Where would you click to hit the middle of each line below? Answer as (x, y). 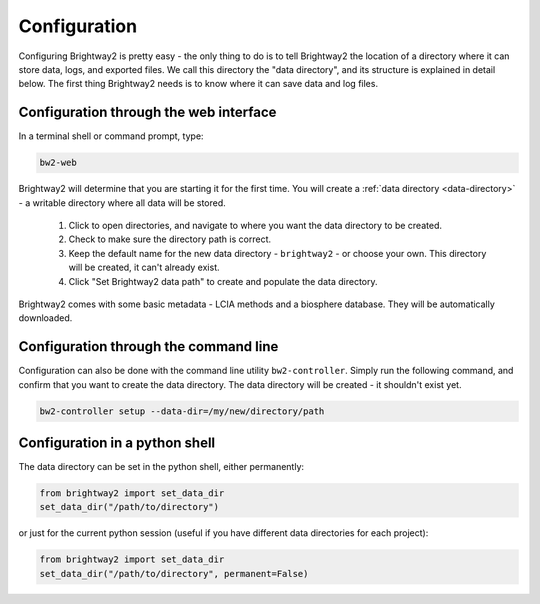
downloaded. (45, 318)
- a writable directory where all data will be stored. (122, 202)
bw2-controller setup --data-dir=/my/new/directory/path (182, 411)
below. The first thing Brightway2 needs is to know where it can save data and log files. (198, 84)
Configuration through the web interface (147, 112)
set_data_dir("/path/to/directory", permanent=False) (174, 573)
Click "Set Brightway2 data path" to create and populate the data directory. (223, 281)
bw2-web (58, 163)
